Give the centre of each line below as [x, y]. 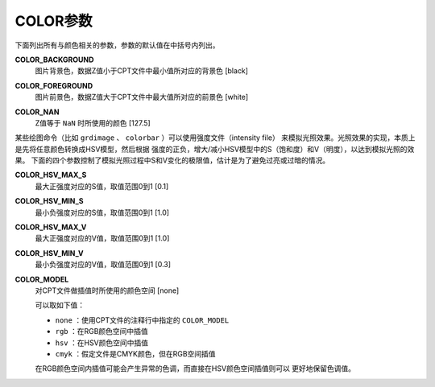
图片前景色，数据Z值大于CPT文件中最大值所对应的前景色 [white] [142, 97]
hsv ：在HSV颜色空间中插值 [102, 343]
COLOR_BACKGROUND [54, 60]
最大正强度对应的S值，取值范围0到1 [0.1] [102, 186]
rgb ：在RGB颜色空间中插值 [101, 331]
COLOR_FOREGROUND [54, 85]
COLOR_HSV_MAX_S [51, 175]
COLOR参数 [54, 21]
